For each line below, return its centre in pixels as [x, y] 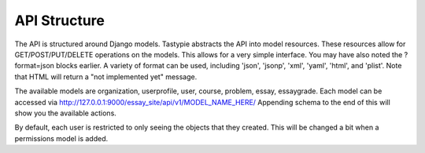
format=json [35, 66]
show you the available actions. [66, 113]
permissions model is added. [61, 138]
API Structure [60, 20]
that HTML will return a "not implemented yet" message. [106, 76]
